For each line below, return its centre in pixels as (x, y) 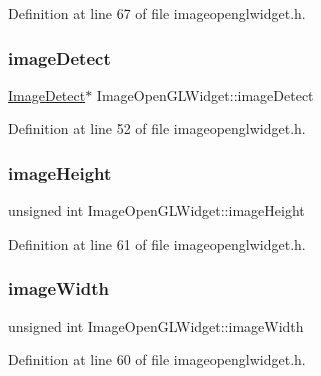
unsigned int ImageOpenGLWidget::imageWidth (156, 325)
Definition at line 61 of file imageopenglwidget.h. (157, 243)
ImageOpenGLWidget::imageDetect (205, 94)
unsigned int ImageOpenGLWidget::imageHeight (156, 210)
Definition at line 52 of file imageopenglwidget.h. (157, 128)
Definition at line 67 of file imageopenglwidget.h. (157, 13)
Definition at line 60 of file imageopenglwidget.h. (157, 359)
